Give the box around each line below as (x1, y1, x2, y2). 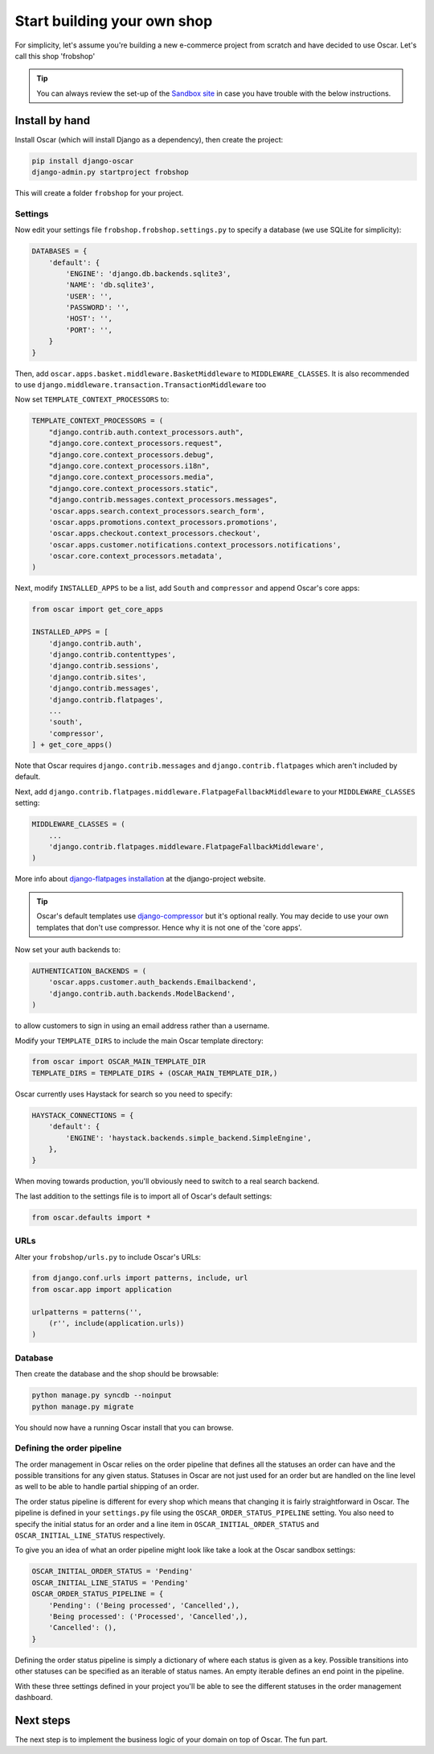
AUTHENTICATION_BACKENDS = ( (31, 966, 147, 976)
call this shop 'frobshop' (14, 51, 96, 60)
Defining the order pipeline (14, 1442, 122, 1454)
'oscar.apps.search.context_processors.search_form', (48, 506, 265, 515)
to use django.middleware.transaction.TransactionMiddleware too (14, 380, 267, 390)
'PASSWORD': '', (65, 303, 130, 312)
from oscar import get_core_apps (31, 605, 164, 614)
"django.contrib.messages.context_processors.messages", (48, 495, 278, 505)
